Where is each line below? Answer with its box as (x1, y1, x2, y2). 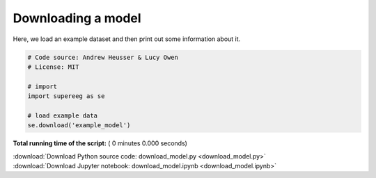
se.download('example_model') (27, 122, 131, 129)
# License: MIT (27, 63, 79, 71)
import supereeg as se (27, 92, 105, 100)
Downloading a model (13, 10, 142, 26)
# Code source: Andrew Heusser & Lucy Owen (27, 53, 179, 61)
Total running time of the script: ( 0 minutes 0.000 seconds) (13, 139, 188, 147)
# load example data (27, 111, 97, 120)
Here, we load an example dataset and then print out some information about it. (13, 35, 241, 43)
